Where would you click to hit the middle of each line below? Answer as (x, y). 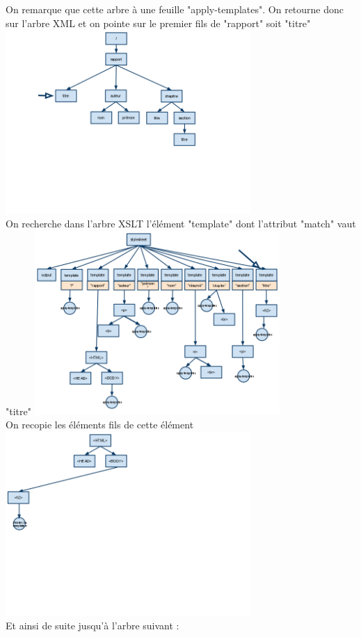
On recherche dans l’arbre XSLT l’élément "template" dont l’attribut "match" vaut (181, 224)
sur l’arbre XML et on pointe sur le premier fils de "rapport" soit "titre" (158, 23)
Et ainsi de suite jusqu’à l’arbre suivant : (93, 625)
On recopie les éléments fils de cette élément (100, 425)
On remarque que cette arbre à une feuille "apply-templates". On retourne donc (175, 9)
